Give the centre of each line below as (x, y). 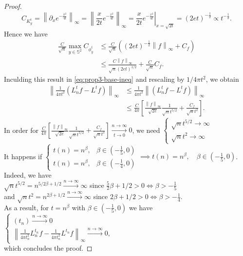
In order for (21, 130)
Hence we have (26, 33)
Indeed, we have (28, 175)
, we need (146, 130)
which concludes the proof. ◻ (48, 248)
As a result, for (27, 207)
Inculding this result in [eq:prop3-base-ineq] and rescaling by (94, 79)
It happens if (23, 156)
